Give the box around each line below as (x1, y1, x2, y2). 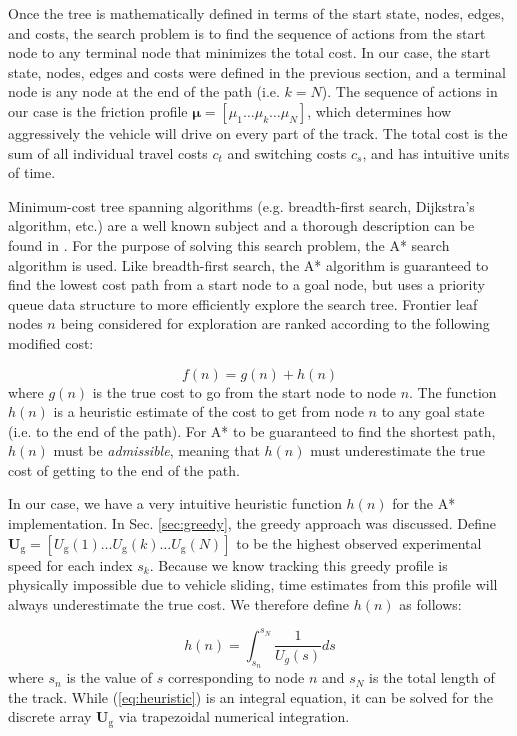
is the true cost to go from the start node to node (92, 381, 396, 402)
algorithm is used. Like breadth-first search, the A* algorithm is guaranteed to (8, 254, 489, 275)
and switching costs (227, 142, 347, 163)
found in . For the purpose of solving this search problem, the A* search (8, 234, 450, 255)
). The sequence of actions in (321, 81, 498, 102)
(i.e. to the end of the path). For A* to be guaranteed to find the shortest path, (8, 420, 496, 441)
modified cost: (8, 332, 94, 353)
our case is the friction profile (8, 100, 188, 121)
